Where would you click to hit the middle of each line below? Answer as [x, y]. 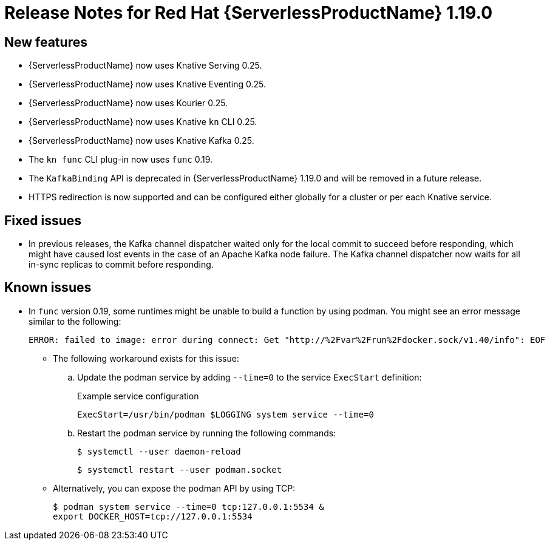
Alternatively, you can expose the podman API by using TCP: [174, 488]
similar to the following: [75, 321]
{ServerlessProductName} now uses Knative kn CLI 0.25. [143, 122]
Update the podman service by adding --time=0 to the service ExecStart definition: [250, 377]
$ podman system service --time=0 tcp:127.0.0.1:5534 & [188, 506]
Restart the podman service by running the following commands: [207, 433]
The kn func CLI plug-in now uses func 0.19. [121, 160]
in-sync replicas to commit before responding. [121, 265]
